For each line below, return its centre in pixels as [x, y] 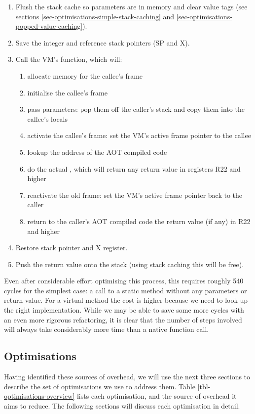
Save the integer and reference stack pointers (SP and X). [103, 42]
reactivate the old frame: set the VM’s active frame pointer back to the [135, 195]
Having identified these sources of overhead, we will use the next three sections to [127, 377]
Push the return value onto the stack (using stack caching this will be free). [130, 264]
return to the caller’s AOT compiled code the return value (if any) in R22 [139, 221]
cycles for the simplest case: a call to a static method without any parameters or [126, 290]
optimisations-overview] [39, 396]
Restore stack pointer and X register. [72, 248]
